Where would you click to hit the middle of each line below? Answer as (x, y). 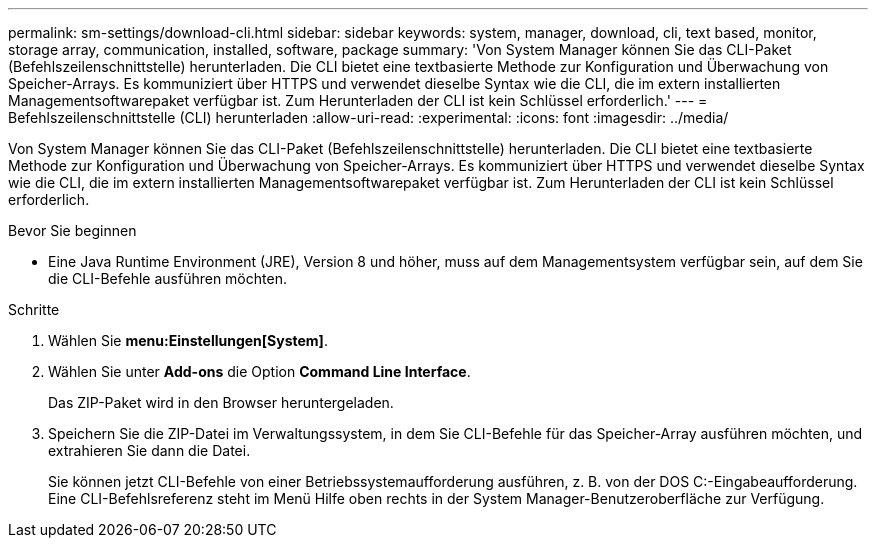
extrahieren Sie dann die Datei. (149, 450)
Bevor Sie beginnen (72, 230)
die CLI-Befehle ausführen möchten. (167, 278)
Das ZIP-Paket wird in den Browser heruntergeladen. (221, 402)
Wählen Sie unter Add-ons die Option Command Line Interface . (259, 371)
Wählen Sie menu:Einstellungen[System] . (188, 340)
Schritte (34, 309)
